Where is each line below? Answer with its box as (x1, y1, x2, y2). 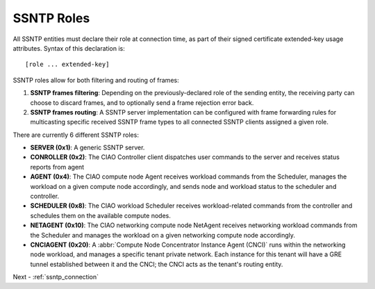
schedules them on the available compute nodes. (30, 211, 172, 220)
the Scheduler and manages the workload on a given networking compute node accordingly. (30, 231, 295, 239)
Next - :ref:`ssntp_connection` (12, 273, 99, 281)
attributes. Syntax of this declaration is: (12, 44, 125, 52)
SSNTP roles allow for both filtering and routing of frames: (12, 76, 180, 84)
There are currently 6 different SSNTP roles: (12, 131, 139, 139)
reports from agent (30, 163, 85, 171)
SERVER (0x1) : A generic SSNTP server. (30, 143, 145, 152)
